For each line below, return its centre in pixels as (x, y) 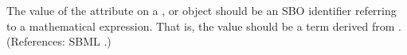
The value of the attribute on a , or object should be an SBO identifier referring (202, 10)
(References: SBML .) (59, 41)
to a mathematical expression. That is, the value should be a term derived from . (204, 26)
